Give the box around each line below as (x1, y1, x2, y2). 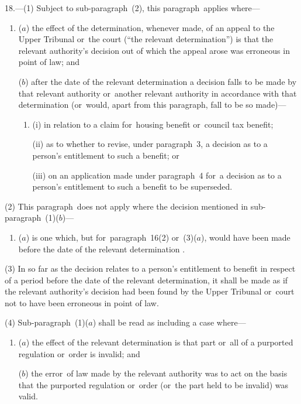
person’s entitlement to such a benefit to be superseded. (32, 180, 233, 193)
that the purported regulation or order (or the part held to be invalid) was (18, 378, 289, 391)
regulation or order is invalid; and (18, 347, 140, 360)
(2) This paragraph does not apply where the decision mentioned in (5, 200, 248, 212)
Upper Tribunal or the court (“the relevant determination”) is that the (18, 33, 274, 45)
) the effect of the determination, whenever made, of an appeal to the (26, 21, 275, 33)
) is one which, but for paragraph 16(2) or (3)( (26, 231, 197, 243)
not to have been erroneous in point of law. (5, 296, 159, 309)
